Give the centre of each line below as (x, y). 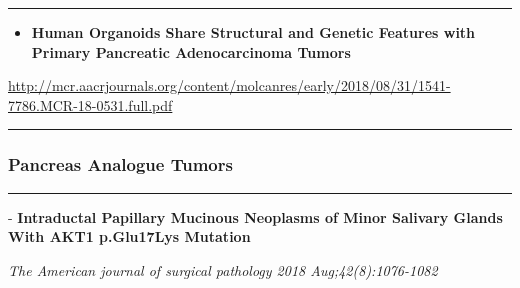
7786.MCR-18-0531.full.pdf (90, 104)
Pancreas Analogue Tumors (120, 164)
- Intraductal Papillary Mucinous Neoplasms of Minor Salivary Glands (255, 216)
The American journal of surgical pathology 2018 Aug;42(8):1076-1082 (223, 269)
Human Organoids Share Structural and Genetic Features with (253, 32)
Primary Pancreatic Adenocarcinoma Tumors (191, 51)
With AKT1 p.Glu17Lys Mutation (129, 236)
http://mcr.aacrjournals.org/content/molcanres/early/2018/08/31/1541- (229, 85)
